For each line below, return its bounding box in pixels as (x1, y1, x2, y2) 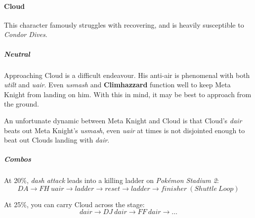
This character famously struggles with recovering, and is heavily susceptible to (4, 19, 244, 30)
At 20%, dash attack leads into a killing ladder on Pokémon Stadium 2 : (4, 175, 219, 185)
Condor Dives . (4, 29, 47, 39)
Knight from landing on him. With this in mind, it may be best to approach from (4, 89, 252, 99)
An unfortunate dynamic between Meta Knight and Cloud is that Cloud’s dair (4, 115, 242, 125)
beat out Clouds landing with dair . (4, 135, 110, 145)
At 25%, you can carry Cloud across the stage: (4, 199, 145, 209)
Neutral (4, 48, 30, 59)
